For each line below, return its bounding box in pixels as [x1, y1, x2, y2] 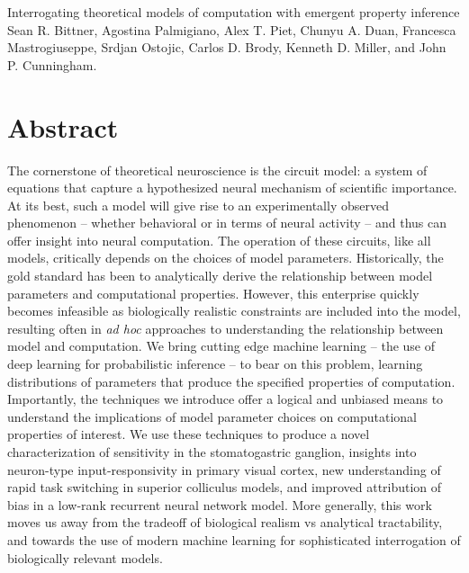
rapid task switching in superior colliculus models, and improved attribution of [7, 478, 442, 497]
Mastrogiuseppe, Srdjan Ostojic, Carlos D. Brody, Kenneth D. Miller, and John [7, 38, 446, 57]
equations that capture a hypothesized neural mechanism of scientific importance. [7, 178, 457, 197]
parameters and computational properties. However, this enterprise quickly [7, 283, 419, 302]
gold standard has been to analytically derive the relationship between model [7, 266, 433, 285]
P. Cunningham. [7, 55, 97, 74]
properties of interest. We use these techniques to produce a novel [7, 425, 370, 443]
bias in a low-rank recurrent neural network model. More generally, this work [7, 495, 432, 514]
